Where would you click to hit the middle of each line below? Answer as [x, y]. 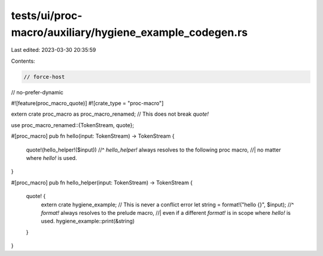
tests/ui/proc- [47, 16]
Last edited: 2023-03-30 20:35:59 [54, 50]
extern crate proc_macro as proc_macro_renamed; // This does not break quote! [110, 114]
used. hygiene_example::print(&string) [88, 221]
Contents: [23, 61]
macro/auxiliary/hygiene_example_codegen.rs [129, 32]
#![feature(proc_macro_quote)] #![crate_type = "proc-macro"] [87, 103]
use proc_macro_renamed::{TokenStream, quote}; [73, 125]
